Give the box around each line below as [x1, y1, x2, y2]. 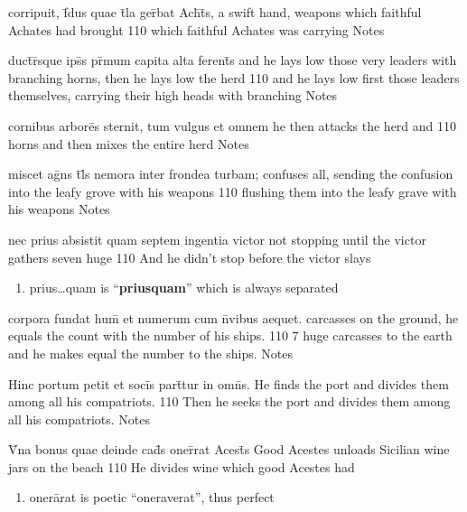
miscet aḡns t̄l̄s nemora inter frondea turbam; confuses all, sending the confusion [8, 164, 453, 183]
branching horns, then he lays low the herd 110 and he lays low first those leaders [8, 68, 460, 87]
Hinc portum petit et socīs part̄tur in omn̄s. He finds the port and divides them [8, 374, 449, 393]
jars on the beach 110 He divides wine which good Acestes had [8, 457, 355, 476]
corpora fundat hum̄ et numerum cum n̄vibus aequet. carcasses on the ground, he [8, 308, 459, 327]
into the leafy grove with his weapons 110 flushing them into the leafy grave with [8, 182, 457, 200]
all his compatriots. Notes [8, 409, 150, 428]
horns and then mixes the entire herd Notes [8, 134, 249, 153]
